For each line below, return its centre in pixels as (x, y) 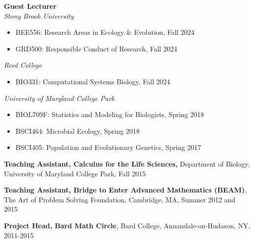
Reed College (23, 65)
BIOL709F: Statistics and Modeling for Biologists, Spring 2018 (110, 114)
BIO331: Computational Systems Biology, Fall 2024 (93, 81)
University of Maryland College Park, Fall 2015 (75, 173)
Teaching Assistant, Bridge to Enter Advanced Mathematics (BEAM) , (125, 190)
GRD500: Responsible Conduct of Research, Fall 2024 (96, 48)
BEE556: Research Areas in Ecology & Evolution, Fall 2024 (105, 32)
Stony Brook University (39, 15)
